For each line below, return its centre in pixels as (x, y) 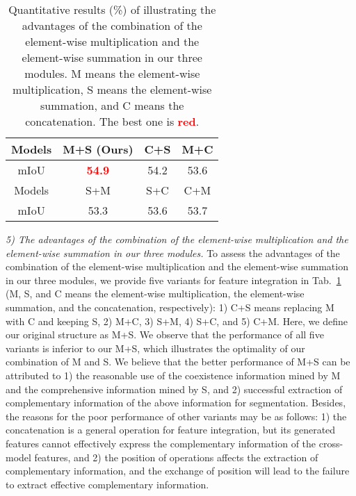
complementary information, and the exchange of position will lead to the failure (178, 471)
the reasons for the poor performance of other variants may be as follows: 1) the (176, 416)
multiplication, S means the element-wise (112, 89)
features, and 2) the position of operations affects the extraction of (176, 457)
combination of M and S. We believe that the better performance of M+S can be (178, 362)
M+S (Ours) (98, 149)
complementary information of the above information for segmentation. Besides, (176, 403)
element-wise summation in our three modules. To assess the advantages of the (173, 253)
